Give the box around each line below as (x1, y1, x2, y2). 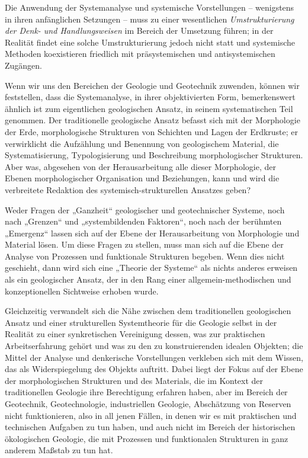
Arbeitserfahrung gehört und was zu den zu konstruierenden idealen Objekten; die (5, 340, 303, 352)
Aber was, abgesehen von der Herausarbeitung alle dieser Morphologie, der (5, 160, 276, 172)
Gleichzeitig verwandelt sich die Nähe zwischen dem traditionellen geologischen (5, 305, 291, 317)
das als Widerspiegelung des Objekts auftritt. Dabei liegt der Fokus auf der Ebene (5, 363, 303, 375)
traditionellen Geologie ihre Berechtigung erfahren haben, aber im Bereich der (5, 386, 288, 398)
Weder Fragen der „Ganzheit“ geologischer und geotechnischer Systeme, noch (5, 203, 285, 216)
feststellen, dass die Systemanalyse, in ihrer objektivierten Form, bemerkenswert (5, 91, 296, 103)
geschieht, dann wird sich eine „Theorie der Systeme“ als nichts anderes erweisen (5, 261, 298, 274)
